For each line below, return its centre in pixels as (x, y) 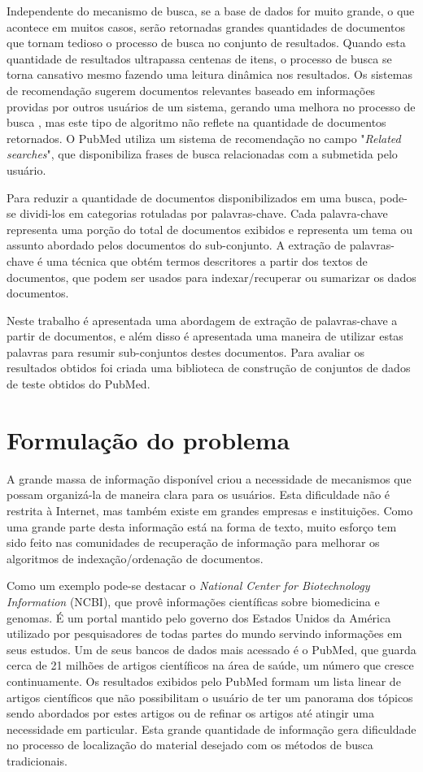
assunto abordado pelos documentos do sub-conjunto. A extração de (176, 245)
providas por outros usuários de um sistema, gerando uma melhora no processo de (211, 106)
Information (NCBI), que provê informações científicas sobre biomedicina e (193, 601)
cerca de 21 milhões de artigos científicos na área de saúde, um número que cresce (210, 665)
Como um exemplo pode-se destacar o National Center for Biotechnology (188, 586)
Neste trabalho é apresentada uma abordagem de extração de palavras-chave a (202, 320)
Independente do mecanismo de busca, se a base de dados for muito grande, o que (211, 11)
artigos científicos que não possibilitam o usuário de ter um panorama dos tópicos (210, 697)
